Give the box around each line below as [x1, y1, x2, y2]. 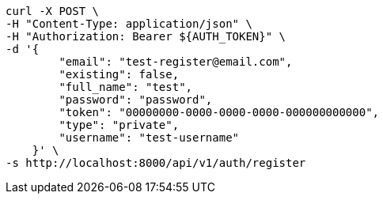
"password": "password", [59, 93, 213, 106]
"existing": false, [59, 68, 180, 81]
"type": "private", [59, 119, 180, 131]
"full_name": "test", [59, 81, 193, 93]
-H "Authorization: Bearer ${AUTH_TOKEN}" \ [6, 30, 286, 43]
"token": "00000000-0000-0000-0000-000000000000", [59, 106, 380, 119]
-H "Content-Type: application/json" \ [6, 17, 252, 30]
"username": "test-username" [59, 131, 240, 144]
